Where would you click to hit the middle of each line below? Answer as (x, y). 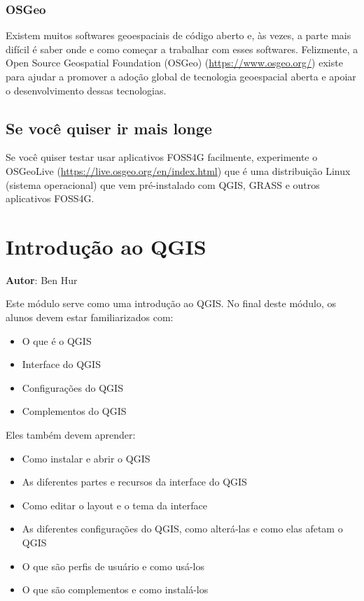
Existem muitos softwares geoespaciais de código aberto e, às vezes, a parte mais (178, 35)
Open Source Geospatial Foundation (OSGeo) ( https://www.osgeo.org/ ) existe (174, 63)
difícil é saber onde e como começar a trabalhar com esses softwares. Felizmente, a (182, 49)
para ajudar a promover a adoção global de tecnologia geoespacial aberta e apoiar (181, 76)
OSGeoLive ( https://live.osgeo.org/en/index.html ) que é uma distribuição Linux (178, 170)
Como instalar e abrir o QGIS (86, 458)
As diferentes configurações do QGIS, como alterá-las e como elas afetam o (182, 529)
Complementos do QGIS (74, 411)
